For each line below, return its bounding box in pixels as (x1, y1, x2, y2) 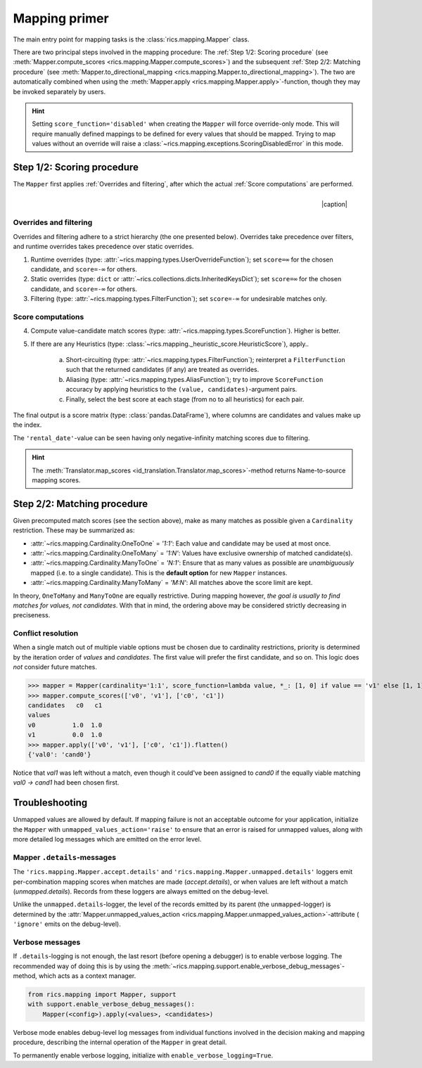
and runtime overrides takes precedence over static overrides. (13, 243, 194, 251)
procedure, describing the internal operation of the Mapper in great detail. (13, 1038, 227, 1047)
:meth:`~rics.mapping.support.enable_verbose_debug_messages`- (152, 962, 345, 970)
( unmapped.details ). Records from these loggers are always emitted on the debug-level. (13, 887, 269, 896)
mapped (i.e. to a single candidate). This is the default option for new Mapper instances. (30, 568, 288, 577)
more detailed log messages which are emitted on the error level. (13, 835, 202, 844)
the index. (13, 420, 42, 429)
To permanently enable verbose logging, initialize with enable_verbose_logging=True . (13, 1051, 274, 1060)
